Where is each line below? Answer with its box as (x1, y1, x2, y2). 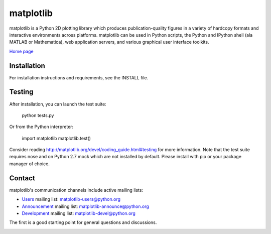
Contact (9, 174, 35, 182)
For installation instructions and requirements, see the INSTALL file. (9, 74, 149, 80)
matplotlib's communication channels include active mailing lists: (9, 187, 143, 193)
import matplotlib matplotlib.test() (22, 135, 91, 141)
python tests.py (22, 112, 54, 118)
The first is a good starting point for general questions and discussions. (9, 219, 157, 225)
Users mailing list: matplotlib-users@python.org (22, 196, 120, 202)
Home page (9, 48, 34, 54)
